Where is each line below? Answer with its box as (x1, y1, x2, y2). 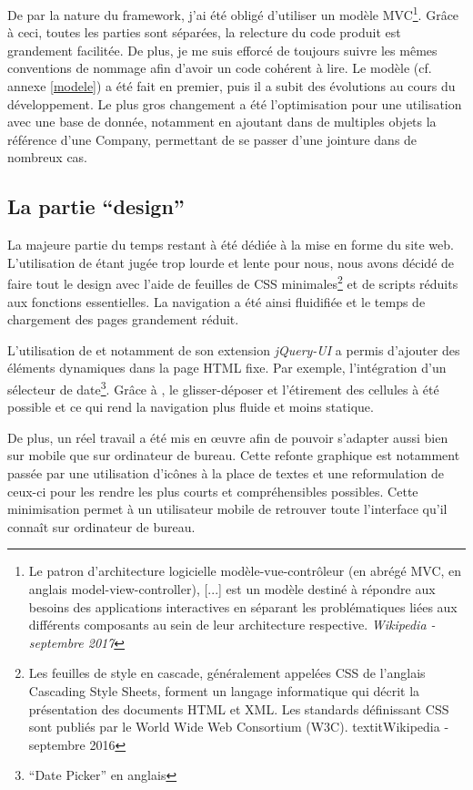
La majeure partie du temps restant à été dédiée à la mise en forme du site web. (7, 235, 454, 254)
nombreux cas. (7, 148, 88, 167)
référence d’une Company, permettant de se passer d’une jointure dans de (7, 129, 418, 149)
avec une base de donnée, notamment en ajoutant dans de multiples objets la (7, 112, 437, 131)
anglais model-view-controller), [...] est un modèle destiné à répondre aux (28, 580, 436, 599)
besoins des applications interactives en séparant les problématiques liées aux (28, 597, 458, 616)
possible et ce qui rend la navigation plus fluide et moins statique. (7, 397, 374, 416)
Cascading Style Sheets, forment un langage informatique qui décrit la (28, 681, 420, 700)
